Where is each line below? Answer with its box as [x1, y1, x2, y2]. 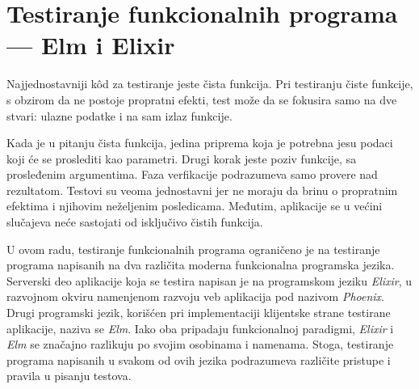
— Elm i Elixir [6, 28, 175, 61]
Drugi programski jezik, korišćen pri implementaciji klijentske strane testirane [6, 304, 391, 321]
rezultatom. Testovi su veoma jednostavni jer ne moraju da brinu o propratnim [6, 181, 398, 198]
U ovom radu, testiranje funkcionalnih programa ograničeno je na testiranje [6, 240, 380, 257]
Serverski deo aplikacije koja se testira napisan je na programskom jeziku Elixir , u [6, 272, 413, 289]
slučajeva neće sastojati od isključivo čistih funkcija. [6, 214, 263, 230]
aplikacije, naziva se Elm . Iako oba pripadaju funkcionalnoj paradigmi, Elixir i [6, 319, 394, 336]
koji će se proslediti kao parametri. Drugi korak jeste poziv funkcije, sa [6, 150, 357, 167]
